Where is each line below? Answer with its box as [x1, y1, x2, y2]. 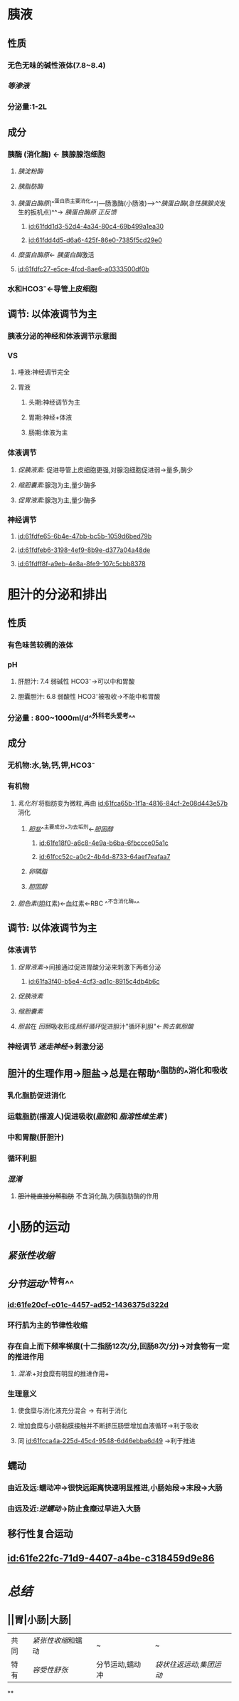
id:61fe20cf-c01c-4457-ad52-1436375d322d [7, 1299, 169, 1309]
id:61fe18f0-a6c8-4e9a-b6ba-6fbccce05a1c [38, 838, 169, 848]
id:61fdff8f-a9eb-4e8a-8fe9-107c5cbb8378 [17, 559, 146, 568]
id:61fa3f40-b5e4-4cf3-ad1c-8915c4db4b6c [28, 977, 160, 985]
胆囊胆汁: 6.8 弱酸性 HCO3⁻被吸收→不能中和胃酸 [17, 692, 161, 700]
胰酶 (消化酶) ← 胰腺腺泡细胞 [7, 149, 105, 159]
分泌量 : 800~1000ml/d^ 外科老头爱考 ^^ [7, 712, 137, 723]
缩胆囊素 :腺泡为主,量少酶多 [17, 480, 97, 489]
